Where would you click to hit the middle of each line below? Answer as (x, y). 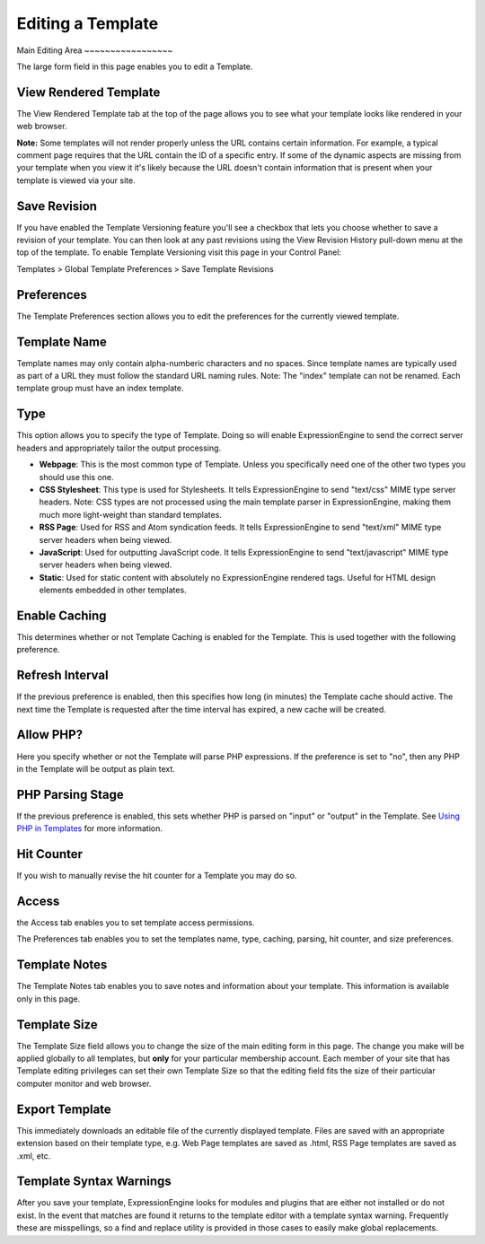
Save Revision (57, 206)
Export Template (64, 1109)
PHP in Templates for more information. (90, 828)
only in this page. (48, 999)
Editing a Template (88, 23)
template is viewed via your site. (76, 180)
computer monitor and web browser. (84, 1083)
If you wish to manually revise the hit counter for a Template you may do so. (157, 876)
